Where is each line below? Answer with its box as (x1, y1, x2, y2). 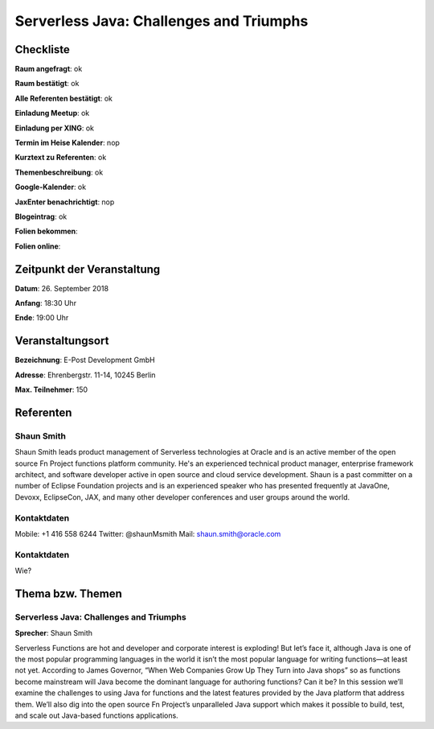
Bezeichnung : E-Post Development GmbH (14, 355, 156, 365)
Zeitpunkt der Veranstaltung (14, 262, 161, 276)
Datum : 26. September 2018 (14, 283, 108, 293)
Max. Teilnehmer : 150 (14, 385, 88, 394)
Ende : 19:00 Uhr (14, 313, 69, 323)
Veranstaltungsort (14, 334, 109, 348)
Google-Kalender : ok (14, 182, 87, 192)
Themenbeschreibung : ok (14, 167, 104, 177)
